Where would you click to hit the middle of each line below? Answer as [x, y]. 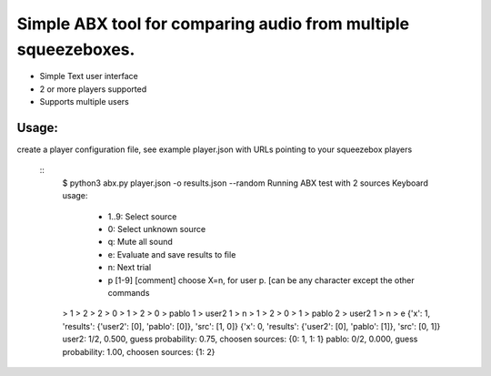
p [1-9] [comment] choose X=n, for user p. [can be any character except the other [261, 280]
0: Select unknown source [157, 229]
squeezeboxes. [76, 49]
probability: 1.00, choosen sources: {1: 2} [139, 351]
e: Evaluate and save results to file [172, 254]
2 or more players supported [93, 89]
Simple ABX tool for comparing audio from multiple [213, 24]
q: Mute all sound [140, 242]
